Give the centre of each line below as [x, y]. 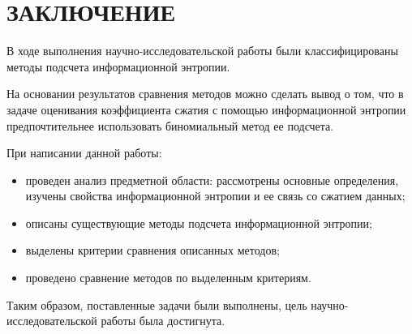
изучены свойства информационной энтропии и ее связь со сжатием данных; [215, 196]
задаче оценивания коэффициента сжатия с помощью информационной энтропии [206, 109]
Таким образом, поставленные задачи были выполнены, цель [157, 304]
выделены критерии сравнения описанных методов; [152, 250]
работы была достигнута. [163, 321]
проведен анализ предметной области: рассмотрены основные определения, [212, 180]
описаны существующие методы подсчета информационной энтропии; [199, 223]
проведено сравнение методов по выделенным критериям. [168, 278]
